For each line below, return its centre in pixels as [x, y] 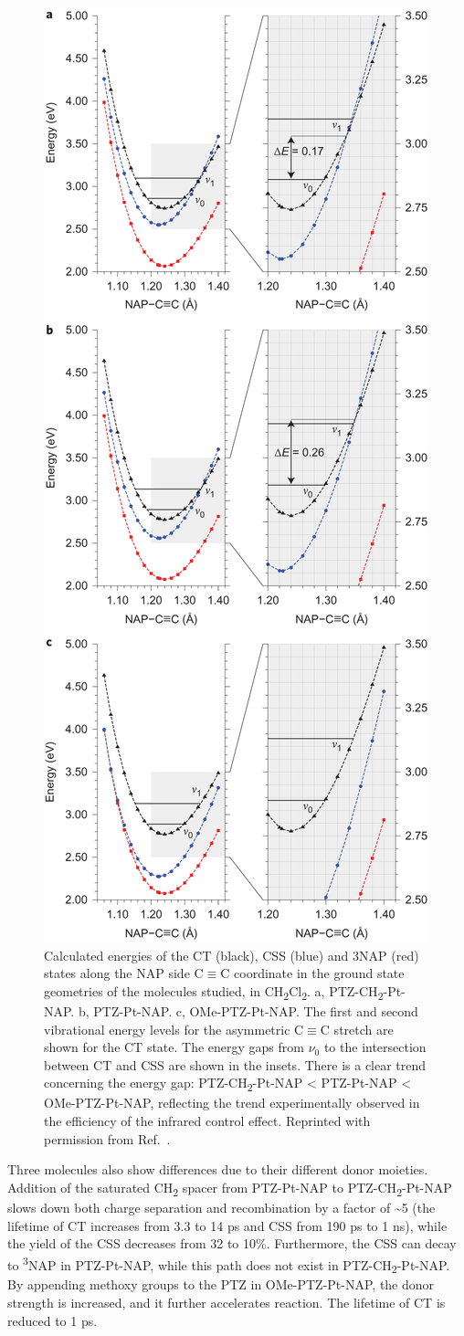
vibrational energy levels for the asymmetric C [174, 1029]
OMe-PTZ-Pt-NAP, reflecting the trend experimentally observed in [232, 1103]
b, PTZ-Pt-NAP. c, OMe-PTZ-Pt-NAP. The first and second [248, 1010]
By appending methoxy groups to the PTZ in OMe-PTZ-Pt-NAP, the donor [221, 1284]
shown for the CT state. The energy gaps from [174, 1047]
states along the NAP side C [124, 973]
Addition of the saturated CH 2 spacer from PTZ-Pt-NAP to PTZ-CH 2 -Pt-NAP [230, 1188]
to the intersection [375, 1047]
